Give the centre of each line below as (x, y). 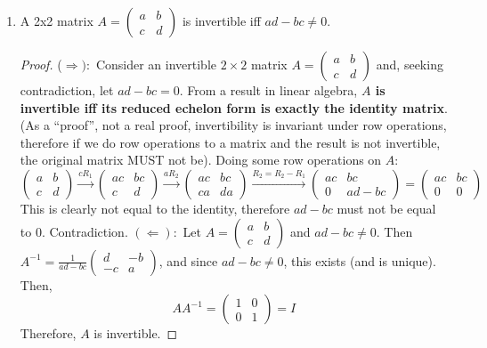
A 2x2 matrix (57, 20)
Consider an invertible (156, 64)
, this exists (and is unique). (360, 260)
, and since (188, 260)
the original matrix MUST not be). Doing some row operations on (201, 160)
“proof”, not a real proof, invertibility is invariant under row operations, (250, 125)
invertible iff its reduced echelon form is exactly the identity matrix (232, 107)
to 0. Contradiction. (74, 231)
